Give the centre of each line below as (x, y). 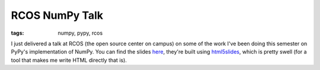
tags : (17, 33)
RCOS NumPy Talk (57, 15)
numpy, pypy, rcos (80, 33)
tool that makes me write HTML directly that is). (69, 60)
